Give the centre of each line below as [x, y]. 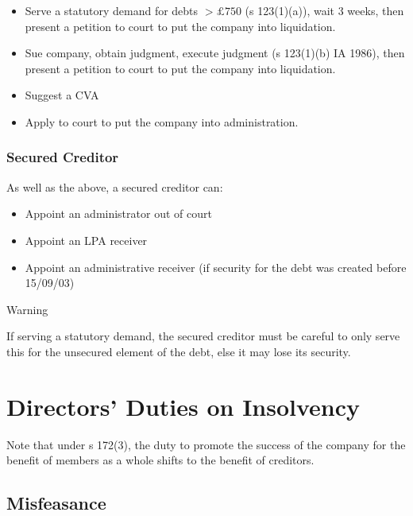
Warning [27, 309]
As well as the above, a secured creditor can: [115, 186]
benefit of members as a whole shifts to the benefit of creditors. [160, 460]
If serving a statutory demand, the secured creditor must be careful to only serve [203, 336]
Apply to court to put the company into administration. [162, 121]
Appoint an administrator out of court [118, 213]
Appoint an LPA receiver [86, 240]
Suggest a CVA [62, 95]
